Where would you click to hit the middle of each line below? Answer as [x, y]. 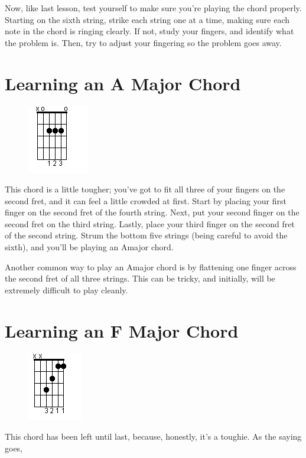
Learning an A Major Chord [123, 83]
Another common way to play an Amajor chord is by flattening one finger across [151, 266]
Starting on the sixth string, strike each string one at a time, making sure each [147, 19]
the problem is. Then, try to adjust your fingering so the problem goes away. [143, 42]
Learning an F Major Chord [122, 330]
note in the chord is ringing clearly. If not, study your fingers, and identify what [149, 31]
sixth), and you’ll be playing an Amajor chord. [89, 247]
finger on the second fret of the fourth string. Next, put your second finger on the [152, 212]
